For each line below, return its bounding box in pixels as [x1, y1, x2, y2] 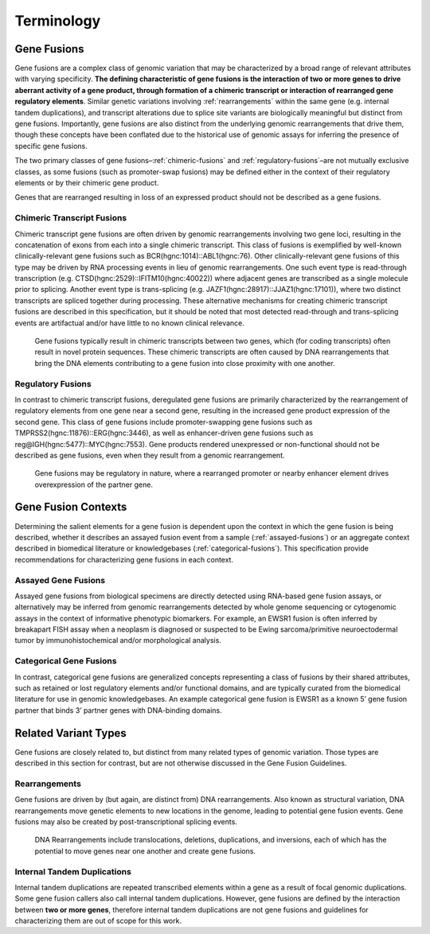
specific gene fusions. [14, 141, 88, 150]
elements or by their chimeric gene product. [14, 177, 159, 187]
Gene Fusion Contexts [14, 500, 127, 514]
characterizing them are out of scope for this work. [14, 916, 182, 926]
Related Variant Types [14, 726, 127, 740]
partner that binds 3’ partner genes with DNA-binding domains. [14, 705, 222, 715]
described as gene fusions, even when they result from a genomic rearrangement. [14, 450, 286, 460]
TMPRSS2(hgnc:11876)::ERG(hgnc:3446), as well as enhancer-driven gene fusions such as [14, 428, 314, 438]
